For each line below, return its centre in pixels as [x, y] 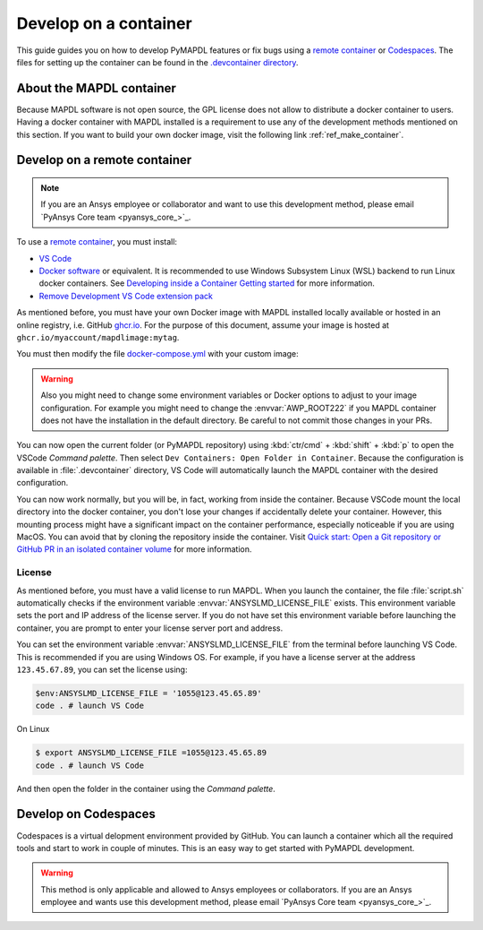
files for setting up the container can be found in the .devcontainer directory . [157, 62]
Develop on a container [104, 23]
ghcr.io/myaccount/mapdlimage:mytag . [98, 337]
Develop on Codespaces [86, 814]
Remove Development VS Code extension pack [126, 296]
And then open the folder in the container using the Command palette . [146, 788]
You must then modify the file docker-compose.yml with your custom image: [157, 354]
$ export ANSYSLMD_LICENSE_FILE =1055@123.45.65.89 [151, 753]
